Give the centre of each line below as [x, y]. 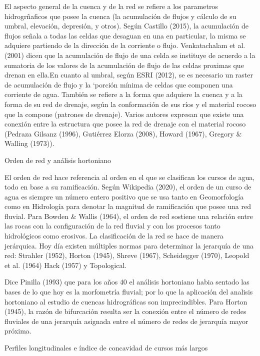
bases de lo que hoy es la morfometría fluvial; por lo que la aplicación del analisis [129, 292]
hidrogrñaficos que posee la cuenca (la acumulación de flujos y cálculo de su [120, 16]
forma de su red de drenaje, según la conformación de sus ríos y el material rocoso [130, 104]
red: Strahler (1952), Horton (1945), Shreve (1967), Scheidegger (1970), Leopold [127, 255]
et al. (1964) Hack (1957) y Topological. [66, 265]
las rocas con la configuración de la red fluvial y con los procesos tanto [112, 226]
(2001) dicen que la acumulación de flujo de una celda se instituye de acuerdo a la [130, 55]
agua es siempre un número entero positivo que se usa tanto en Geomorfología [124, 196]
